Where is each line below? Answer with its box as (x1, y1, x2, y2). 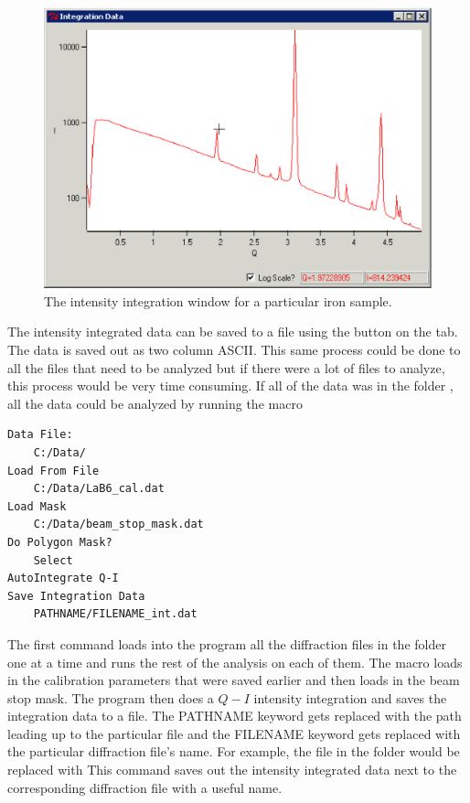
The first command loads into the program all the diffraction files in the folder (7, 634, 446, 653)
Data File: (7, 428, 73, 442)
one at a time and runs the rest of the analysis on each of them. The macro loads (7, 652, 463, 671)
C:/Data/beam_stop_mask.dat (33, 518, 204, 531)
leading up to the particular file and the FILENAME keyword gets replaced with (7, 723, 461, 743)
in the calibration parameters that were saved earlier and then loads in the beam (7, 670, 460, 690)
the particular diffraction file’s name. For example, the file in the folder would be (7, 742, 460, 761)
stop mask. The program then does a (7, 688, 214, 707)
